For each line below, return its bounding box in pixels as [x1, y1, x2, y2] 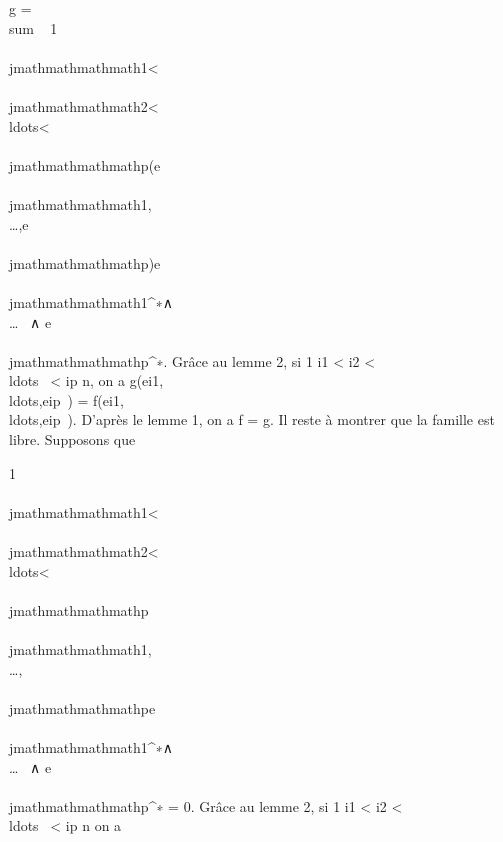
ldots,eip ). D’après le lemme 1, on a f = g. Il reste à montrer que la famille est [9, 409, 495, 430]
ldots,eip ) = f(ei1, [9, 389, 124, 410]
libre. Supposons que [9, 429, 136, 450]
